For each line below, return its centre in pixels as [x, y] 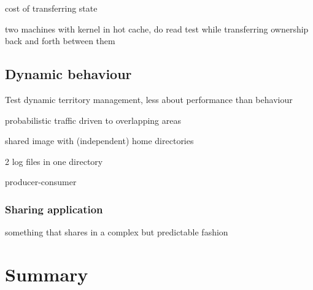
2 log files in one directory [54, 161]
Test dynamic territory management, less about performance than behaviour [149, 99]
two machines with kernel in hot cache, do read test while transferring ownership [157, 29]
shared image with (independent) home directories [99, 141]
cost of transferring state [51, 8]
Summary [47, 274]
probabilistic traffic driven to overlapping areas [93, 120]
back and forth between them [60, 41]
